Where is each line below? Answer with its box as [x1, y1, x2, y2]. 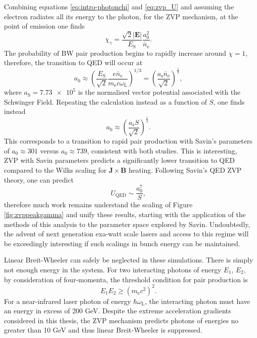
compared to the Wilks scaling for [4, 164, 107, 175]
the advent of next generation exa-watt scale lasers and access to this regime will [4, 228, 249, 239]
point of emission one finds [4, 21, 85, 31]
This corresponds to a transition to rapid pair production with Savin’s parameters [4, 136, 253, 146]
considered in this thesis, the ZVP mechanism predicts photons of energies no [4, 315, 239, 325]
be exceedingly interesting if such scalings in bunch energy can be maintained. [4, 238, 240, 248]
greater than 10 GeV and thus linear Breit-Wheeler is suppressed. [4, 325, 203, 335]
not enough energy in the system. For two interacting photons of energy [4, 264, 221, 274]
